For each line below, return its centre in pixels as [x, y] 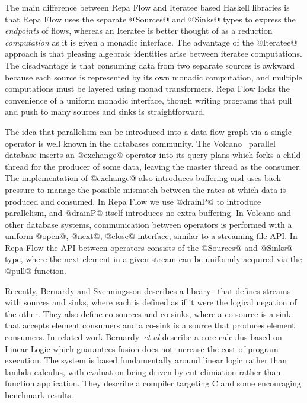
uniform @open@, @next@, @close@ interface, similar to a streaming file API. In [151, 236]
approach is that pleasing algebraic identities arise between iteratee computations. [153, 54]
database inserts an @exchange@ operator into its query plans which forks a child [153, 155]
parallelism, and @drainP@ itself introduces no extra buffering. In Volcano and [148, 213]
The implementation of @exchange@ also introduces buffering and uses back [143, 178]
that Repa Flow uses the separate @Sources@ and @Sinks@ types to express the [150, 19]
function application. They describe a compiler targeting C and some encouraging [153, 383]
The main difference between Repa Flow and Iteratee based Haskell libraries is [147, 7]
